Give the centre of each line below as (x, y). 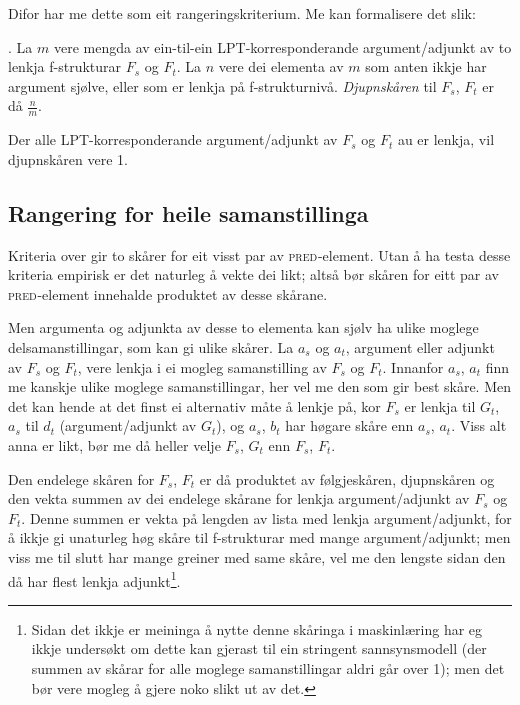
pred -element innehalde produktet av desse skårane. (168, 293)
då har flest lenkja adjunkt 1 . (94, 579)
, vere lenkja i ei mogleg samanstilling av (202, 366)
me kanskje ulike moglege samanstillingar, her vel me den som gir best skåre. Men (260, 386)
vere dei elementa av (281, 66)
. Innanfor (413, 366)
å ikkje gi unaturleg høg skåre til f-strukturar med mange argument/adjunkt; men (259, 537)
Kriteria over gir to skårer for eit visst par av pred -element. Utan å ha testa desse (259, 254)
